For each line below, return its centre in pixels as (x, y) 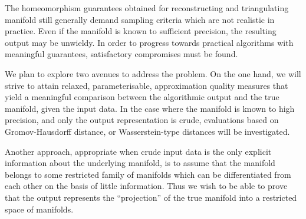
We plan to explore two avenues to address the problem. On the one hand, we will (153, 73)
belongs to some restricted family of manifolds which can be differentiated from (148, 174)
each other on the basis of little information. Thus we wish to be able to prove (146, 186)
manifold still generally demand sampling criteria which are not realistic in (140, 19)
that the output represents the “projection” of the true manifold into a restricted (151, 197)
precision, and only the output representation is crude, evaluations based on (142, 120)
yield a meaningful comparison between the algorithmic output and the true (142, 97)
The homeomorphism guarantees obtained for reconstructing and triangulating (147, 8)
